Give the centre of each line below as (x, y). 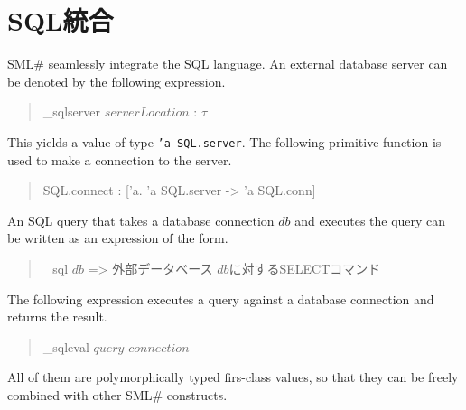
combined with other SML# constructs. (117, 394)
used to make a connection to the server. (120, 159)
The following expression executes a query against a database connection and (221, 298)
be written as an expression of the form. (118, 238)
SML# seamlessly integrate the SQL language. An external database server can (228, 64)
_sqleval (66, 346)
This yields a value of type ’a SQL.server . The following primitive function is (224, 141)
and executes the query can (370, 220)
